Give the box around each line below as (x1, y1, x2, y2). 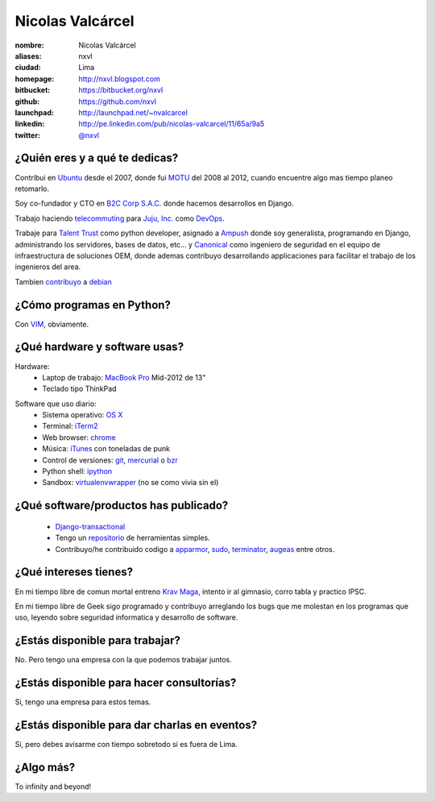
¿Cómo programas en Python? (14, 298, 171, 312)
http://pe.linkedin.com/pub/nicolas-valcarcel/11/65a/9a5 (78, 119, 265, 129)
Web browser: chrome (42, 432, 116, 442)
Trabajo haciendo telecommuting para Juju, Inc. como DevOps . (14, 214, 225, 223)
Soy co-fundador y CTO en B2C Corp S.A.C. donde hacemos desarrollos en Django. (14, 198, 294, 209)
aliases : (14, 51, 42, 60)
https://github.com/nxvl (78, 97, 157, 106)
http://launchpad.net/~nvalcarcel (78, 107, 188, 117)
